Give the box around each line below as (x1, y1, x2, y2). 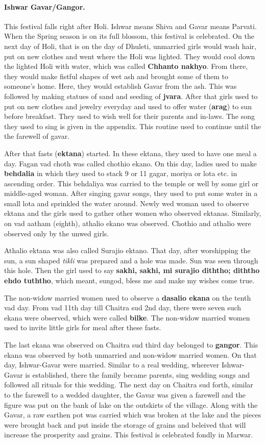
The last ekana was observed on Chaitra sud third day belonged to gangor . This (4, 339, 258, 350)
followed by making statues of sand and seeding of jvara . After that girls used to (4, 90, 258, 101)
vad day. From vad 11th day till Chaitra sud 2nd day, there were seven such (4, 302, 242, 313)
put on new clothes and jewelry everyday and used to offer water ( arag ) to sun (4, 101, 252, 111)
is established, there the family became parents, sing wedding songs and (25, 369, 250, 380)
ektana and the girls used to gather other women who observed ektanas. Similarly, (4, 208, 261, 218)
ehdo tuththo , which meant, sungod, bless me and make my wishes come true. (4, 275, 255, 286)
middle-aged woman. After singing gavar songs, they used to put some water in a (4, 188, 258, 199)
